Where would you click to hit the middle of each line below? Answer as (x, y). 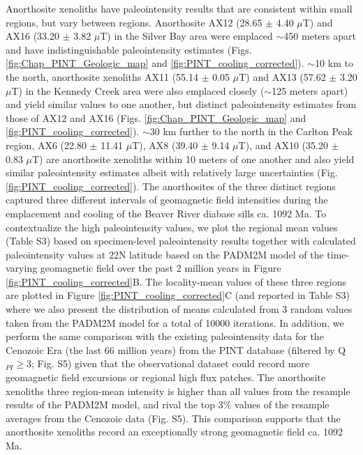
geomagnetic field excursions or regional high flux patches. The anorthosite (166, 377)
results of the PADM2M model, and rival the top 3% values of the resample (168, 404)
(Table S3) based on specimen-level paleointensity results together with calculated (181, 241)
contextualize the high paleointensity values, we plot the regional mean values (172, 227)
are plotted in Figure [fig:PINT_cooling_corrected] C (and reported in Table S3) (178, 295)
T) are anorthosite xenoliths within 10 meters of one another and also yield (193, 159)
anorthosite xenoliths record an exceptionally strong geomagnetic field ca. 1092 (174, 432)
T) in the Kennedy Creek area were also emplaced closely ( (138, 90)
